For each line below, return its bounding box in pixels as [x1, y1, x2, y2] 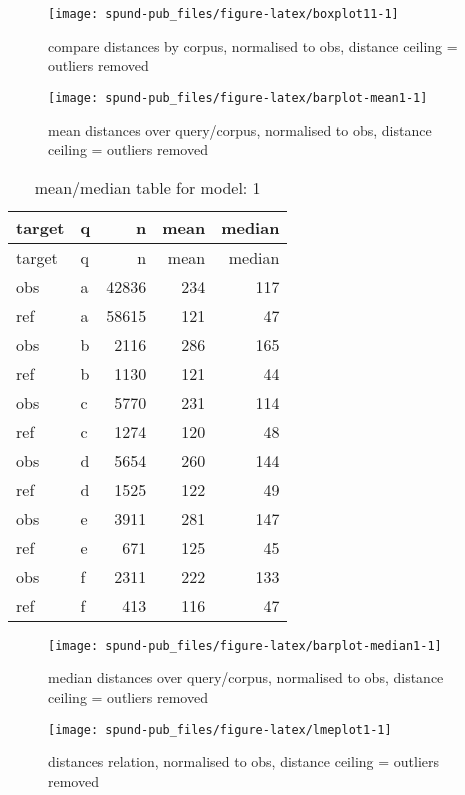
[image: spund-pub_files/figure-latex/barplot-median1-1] [48, 638, 442, 653]
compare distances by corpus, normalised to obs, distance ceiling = [48, 35, 458, 56]
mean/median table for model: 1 [34, 175, 261, 199]
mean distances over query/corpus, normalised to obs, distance [48, 119, 432, 140]
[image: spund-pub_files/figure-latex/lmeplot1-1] [48, 722, 392, 737]
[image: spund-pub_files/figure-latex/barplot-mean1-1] [48, 90, 428, 105]
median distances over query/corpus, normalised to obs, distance [48, 667, 444, 688]
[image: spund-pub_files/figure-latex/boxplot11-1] [48, 7, 399, 21]
